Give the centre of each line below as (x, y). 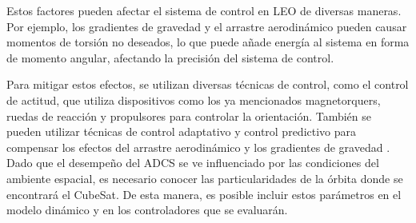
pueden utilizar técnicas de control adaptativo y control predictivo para (182, 131)
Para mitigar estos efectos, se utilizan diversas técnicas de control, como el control (208, 84)
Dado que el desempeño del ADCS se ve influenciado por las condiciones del (193, 163)
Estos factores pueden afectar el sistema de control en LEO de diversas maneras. (204, 10)
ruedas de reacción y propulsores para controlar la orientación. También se (189, 115)
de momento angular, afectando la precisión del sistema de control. (170, 57)
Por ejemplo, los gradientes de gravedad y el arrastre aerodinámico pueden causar (207, 26)
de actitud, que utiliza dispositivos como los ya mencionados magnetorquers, (194, 100)
